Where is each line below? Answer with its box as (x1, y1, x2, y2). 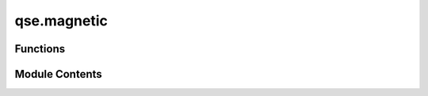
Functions (14, 42, 66, 56)
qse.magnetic (14, 12, 109, 29)
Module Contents (14, 67, 102, 81)
